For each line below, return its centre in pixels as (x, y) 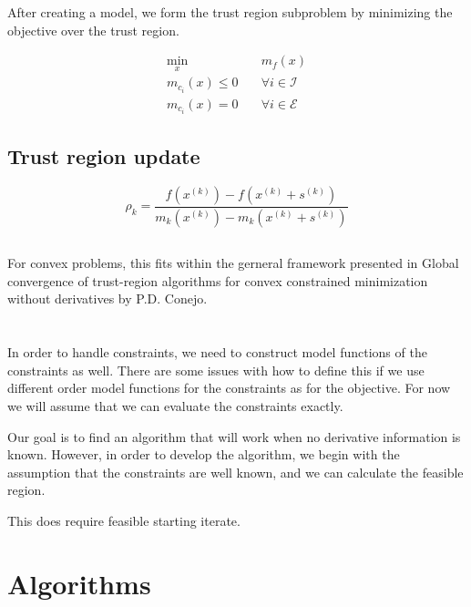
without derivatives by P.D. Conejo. (108, 298)
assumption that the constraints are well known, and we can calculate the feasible (235, 472)
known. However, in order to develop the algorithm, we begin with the (204, 454)
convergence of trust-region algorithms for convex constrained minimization (218, 280)
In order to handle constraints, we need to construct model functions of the (217, 352)
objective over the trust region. (93, 30)
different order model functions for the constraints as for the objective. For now (229, 388)
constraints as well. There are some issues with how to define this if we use (216, 370)
